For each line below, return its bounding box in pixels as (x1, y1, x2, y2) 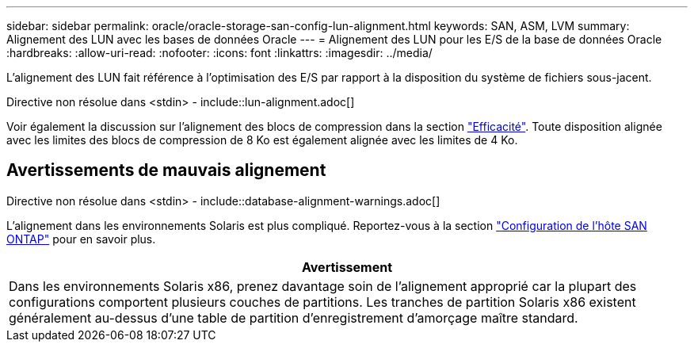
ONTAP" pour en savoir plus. (6, 231, 156, 246)
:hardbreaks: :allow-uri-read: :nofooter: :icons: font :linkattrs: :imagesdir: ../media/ (6, 46, 433, 59)
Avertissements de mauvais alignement (6, 160, 326, 181)
